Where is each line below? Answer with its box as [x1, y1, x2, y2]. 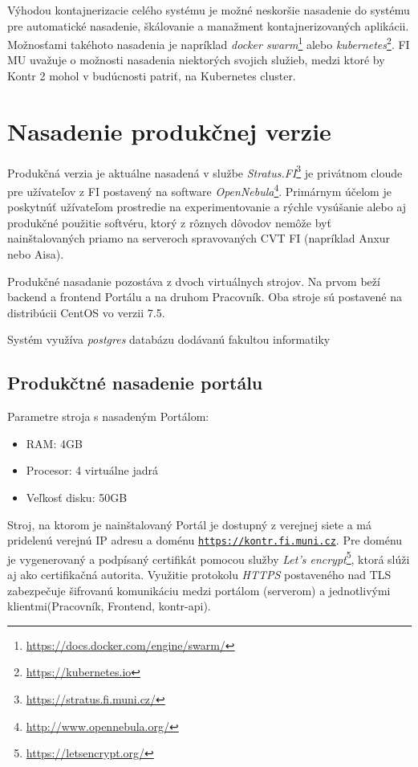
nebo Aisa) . [7, 246, 64, 263]
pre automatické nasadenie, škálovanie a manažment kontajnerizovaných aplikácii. [7, 17, 409, 34]
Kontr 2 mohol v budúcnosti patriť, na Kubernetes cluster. [7, 67, 296, 84]
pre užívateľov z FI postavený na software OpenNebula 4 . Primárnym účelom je [7, 181, 392, 199]
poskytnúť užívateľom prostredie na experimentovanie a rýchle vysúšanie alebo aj [7, 198, 407, 215]
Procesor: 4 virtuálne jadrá [26, 462, 158, 479]
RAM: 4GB [26, 434, 83, 451]
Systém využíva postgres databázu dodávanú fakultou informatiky [7, 331, 331, 348]
